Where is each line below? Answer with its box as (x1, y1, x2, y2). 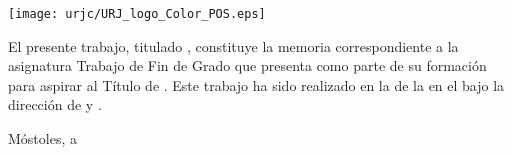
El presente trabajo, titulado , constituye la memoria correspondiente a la (8, 35, 459, 56)
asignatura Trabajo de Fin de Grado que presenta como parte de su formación (8, 55, 487, 76)
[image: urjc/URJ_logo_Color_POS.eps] (8, 7, 266, 21)
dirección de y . (8, 94, 102, 115)
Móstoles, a (8, 128, 77, 149)
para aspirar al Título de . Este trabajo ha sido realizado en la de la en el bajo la (8, 74, 505, 95)
